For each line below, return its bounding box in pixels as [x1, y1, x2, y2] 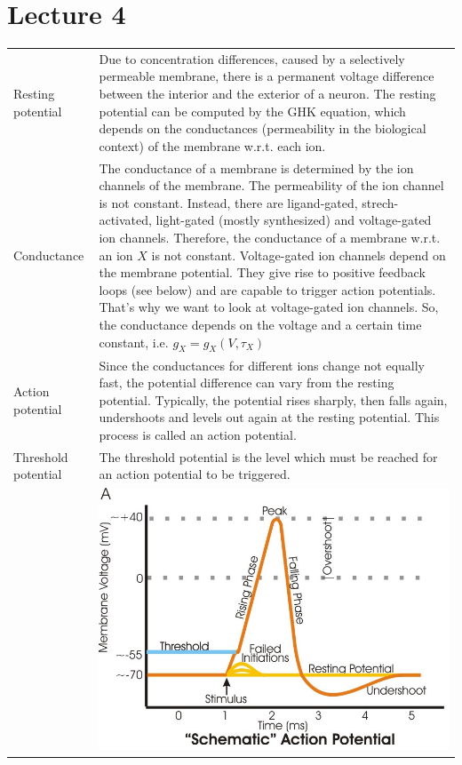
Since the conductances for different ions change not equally [99, 355, 426, 374]
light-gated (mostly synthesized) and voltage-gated [155, 211, 432, 229]
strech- [362, 193, 399, 211]
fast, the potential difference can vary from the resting [99, 373, 394, 392]
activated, [99, 211, 152, 229]
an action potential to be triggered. [99, 465, 291, 483]
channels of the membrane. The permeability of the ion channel [99, 176, 444, 195]
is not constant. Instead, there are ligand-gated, [99, 193, 358, 211]
